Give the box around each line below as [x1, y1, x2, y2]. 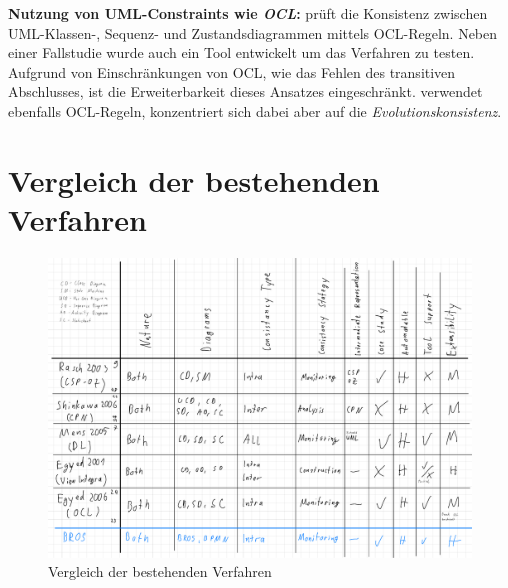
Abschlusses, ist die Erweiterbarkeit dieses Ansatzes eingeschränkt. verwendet [8, 81, 483, 102]
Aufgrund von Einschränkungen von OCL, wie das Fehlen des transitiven [8, 61, 456, 82]
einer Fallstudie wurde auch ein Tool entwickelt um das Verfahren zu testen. [8, 42, 475, 63]
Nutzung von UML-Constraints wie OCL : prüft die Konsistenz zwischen [8, 3, 488, 23]
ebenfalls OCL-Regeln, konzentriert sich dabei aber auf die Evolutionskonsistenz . [8, 100, 502, 121]
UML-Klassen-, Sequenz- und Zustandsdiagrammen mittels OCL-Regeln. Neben [8, 22, 498, 43]
